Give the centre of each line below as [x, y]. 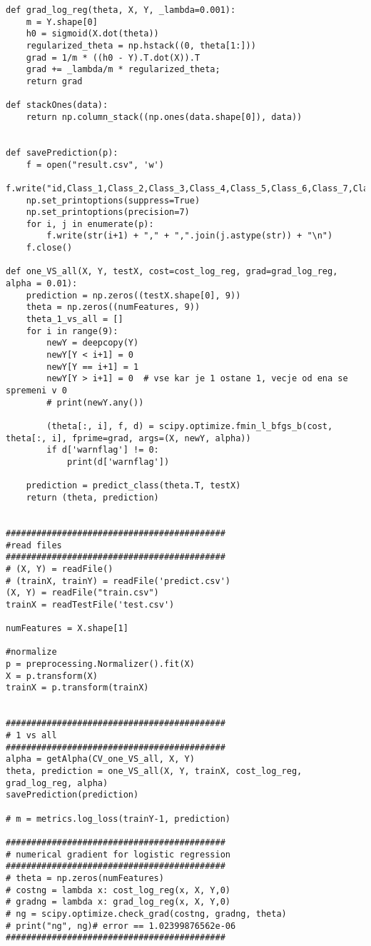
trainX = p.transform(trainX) [77, 688]
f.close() [49, 248]
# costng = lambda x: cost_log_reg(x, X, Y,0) [118, 890]
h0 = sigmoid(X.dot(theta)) [92, 34]
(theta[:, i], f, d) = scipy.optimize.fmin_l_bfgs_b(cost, [190, 426]
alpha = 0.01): [42, 284]
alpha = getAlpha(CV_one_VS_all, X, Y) [100, 759]
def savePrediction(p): [62, 152]
